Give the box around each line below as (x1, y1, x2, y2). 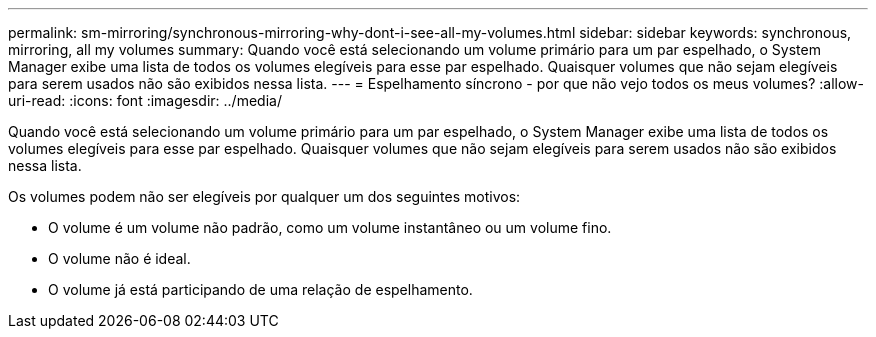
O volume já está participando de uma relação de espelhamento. (48, 281, 473, 298)
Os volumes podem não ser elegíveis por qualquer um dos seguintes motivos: (8, 188, 521, 205)
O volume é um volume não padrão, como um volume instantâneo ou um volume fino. (48, 219, 612, 236)
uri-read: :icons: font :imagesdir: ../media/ (8, 92, 282, 109)
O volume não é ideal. (48, 250, 191, 267)
